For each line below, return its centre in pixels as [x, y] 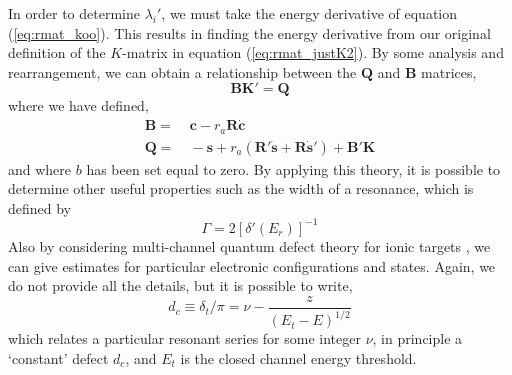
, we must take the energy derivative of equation [309, 13]
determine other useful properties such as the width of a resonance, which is [241, 188]
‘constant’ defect [58, 357]
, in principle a [417, 338]
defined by [40, 207]
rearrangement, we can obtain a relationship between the [182, 71]
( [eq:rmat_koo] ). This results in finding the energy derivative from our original [249, 32]
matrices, [449, 71]
